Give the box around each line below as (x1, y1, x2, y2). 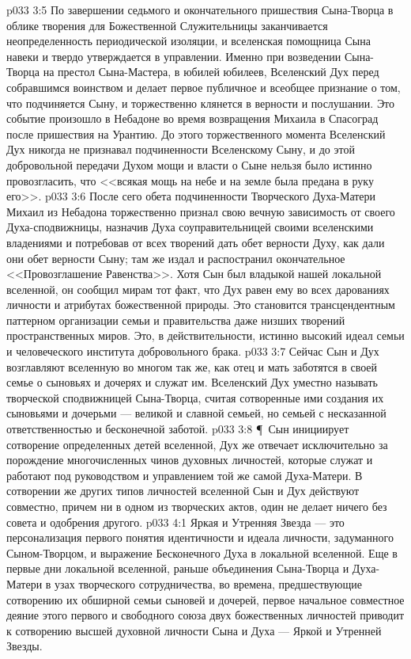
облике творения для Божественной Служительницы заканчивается (6, 17, 328, 33)
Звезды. (6, 638, 43, 654)
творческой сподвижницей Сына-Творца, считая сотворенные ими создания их (6, 389, 384, 406)
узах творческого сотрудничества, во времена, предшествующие (55, 575, 362, 592)
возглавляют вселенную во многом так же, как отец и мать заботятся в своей (6, 358, 378, 375)
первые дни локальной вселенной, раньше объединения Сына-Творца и (6, 560, 349, 577)
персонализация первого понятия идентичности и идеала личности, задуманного (6, 529, 394, 546)
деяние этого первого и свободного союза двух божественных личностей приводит (6, 607, 405, 623)
